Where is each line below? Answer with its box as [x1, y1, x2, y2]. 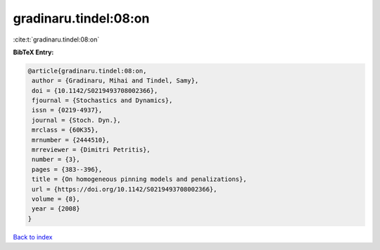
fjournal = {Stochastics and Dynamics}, [32, 96, 173, 105]
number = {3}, [32, 156, 80, 163]
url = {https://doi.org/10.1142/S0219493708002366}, [32, 185, 217, 193]
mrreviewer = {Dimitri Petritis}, [32, 146, 151, 154]
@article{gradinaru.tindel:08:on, [27, 67, 147, 75]
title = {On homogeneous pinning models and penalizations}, [32, 175, 247, 183]
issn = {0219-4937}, [32, 106, 103, 114]
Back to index [13, 232, 53, 241]
